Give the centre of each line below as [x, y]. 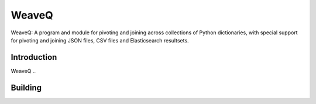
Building [26, 87]
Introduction [34, 57]
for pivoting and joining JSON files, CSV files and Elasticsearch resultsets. [100, 40]
